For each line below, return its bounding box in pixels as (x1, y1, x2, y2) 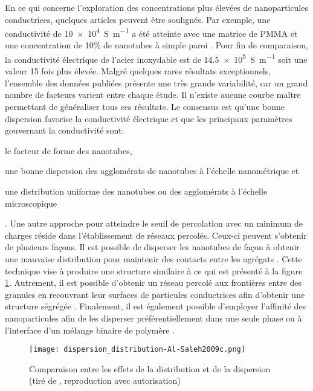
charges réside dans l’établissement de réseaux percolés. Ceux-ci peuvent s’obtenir (5, 228, 307, 241)
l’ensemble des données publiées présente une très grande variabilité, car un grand (5, 76, 308, 89)
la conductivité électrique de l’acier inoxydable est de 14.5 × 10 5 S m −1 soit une (5, 51, 308, 65)
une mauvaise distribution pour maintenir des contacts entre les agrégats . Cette (5, 253, 302, 265)
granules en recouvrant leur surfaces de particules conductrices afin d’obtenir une (5, 288, 305, 300)
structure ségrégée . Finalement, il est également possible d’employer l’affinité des (5, 300, 306, 312)
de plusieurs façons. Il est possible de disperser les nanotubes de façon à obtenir (5, 241, 300, 253)
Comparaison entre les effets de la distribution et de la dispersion (29, 362, 271, 375)
